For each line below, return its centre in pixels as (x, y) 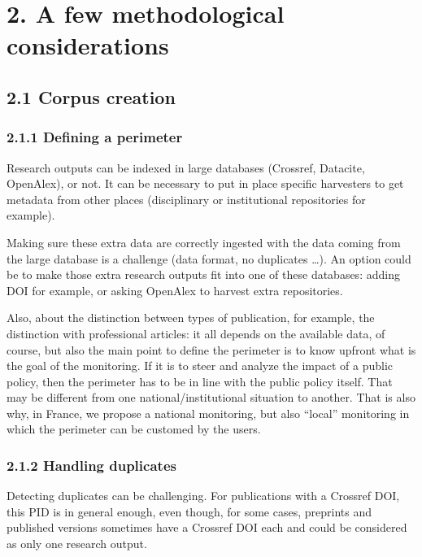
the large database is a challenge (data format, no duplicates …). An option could (209, 258)
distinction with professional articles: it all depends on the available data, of (196, 333)
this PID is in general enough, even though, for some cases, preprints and (189, 511)
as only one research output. (77, 544)
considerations (88, 45)
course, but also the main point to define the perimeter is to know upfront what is (211, 349)
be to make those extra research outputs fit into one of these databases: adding (203, 274)
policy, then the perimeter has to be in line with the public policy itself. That (200, 381)
